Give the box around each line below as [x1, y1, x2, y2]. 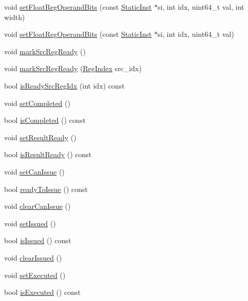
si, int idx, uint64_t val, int [157, 2, 244, 12]
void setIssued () [4, 218, 56, 228]
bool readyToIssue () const [4, 183, 88, 194]
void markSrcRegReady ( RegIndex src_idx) [4, 63, 142, 74]
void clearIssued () [4, 252, 62, 263]
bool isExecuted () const [4, 287, 81, 297]
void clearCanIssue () [4, 201, 71, 211]
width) [4, 11, 25, 22]
